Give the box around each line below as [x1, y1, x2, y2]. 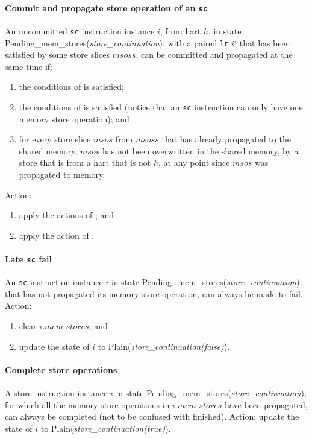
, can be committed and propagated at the [136, 48, 293, 61]
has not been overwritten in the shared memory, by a [102, 144, 299, 157]
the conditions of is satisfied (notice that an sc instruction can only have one [19, 100, 303, 113]
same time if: [5, 60, 53, 72]
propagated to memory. [19, 168, 105, 180]
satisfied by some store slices [5, 48, 110, 61]
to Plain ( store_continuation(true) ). [40, 422, 171, 434]
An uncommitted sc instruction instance [5, 24, 155, 37]
